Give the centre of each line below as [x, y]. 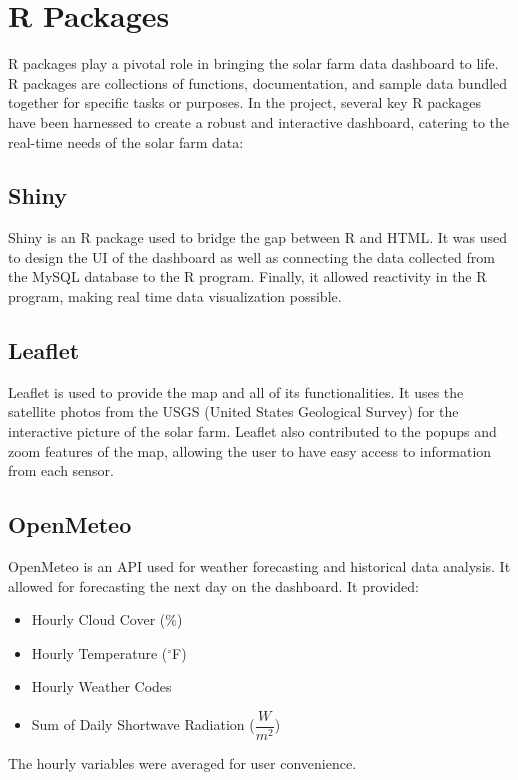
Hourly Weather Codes [101, 686]
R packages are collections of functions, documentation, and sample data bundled [258, 82]
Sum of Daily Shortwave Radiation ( [143, 724]
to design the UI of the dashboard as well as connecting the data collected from [251, 256]
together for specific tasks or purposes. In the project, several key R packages [245, 102]
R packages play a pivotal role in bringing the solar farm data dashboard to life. [253, 63]
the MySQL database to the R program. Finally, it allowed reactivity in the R [247, 276]
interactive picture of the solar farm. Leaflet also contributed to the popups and [252, 431]
